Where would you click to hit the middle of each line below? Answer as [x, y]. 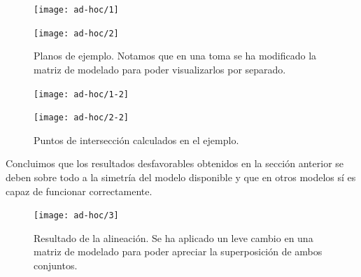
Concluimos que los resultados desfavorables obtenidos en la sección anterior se [175, 163]
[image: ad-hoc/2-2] [82, 118]
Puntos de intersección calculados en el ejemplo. [136, 140]
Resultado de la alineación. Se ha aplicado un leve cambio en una [174, 237]
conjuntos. [56, 265]
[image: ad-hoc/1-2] [82, 94]
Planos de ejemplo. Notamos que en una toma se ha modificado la [175, 56]
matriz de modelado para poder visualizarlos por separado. [160, 69]
